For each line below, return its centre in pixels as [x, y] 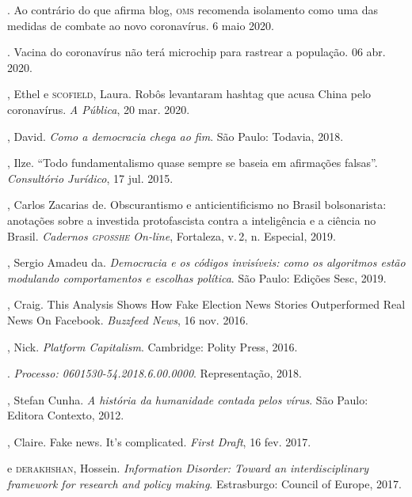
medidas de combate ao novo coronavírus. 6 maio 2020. [141, 25]
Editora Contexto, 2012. [66, 415]
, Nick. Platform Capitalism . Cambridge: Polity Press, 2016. [153, 346]
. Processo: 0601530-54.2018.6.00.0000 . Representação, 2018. [154, 373]
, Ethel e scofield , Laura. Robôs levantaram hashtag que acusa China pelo [189, 94]
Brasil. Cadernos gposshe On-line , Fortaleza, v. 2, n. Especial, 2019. [172, 235]
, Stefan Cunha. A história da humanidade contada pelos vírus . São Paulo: [188, 399]
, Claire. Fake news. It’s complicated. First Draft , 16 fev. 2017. [159, 441]
